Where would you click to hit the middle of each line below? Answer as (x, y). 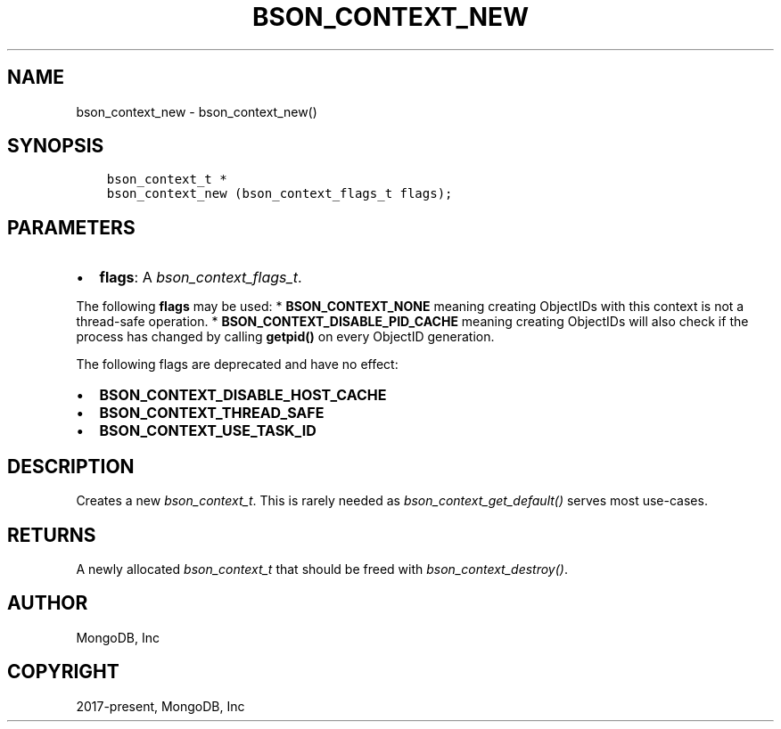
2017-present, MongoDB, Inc (160, 706)
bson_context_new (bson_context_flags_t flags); (280, 194)
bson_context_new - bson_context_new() (197, 111)
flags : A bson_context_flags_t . (201, 278)
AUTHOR (48, 603)
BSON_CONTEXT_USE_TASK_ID (208, 431)
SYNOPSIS (56, 146)
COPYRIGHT (63, 672)
